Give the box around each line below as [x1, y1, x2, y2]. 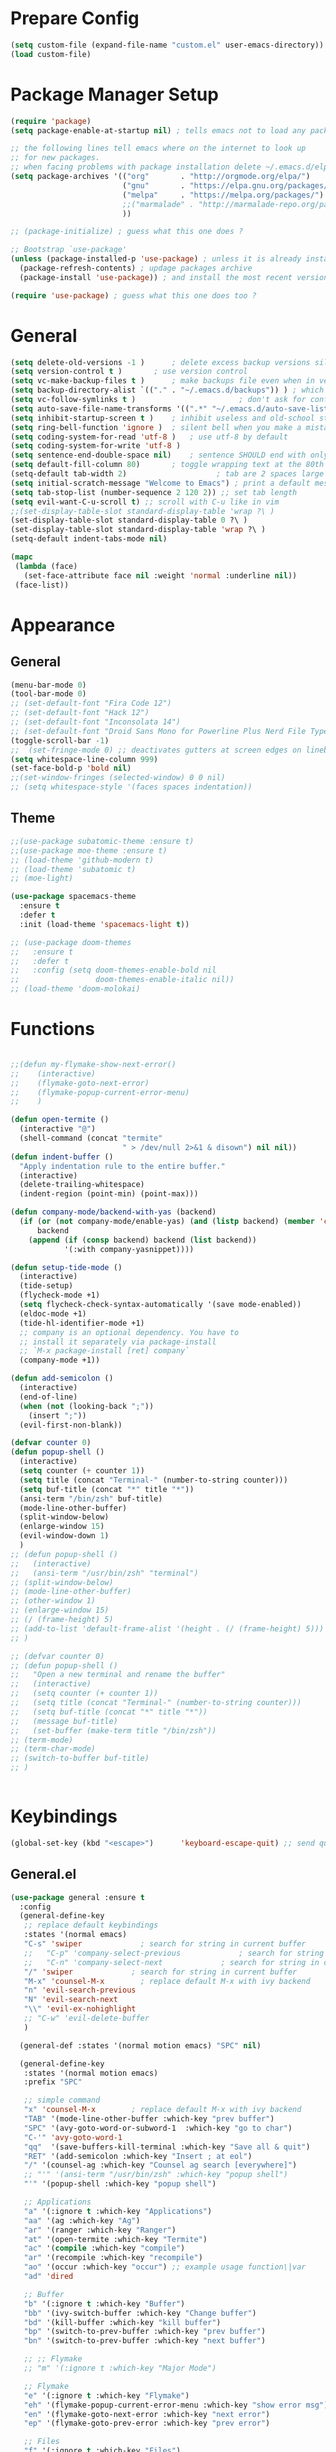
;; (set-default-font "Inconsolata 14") [10, 717, 182, 727]
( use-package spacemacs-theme [10, 892, 137, 902]
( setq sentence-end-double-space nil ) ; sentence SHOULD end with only [10, 450, 329, 461]
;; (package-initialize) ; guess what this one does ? [10, 227, 244, 237]
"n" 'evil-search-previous [23, 1985, 137, 1996]
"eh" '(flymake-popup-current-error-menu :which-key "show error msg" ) [23, 2400, 329, 2410]
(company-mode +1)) [19, 1355, 101, 1366]
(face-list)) [14, 580, 70, 590]
